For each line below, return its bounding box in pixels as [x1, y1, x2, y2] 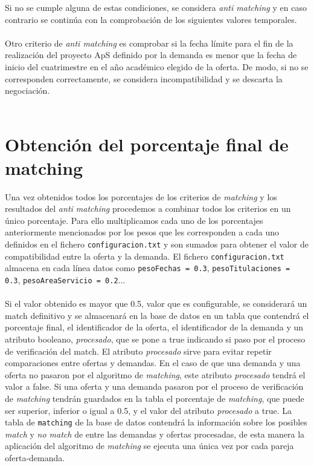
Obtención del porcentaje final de [5, 131, 289, 156]
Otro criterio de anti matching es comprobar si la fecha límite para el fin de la [5, 36, 293, 49]
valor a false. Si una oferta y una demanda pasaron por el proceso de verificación [5, 380, 304, 393]
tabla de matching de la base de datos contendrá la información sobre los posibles [5, 416, 307, 428]
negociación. [5, 84, 50, 97]
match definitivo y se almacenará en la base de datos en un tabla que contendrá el [5, 309, 309, 321]
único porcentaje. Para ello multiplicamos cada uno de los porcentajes [5, 214, 263, 226]
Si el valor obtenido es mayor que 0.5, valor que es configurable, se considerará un [5, 297, 307, 310]
